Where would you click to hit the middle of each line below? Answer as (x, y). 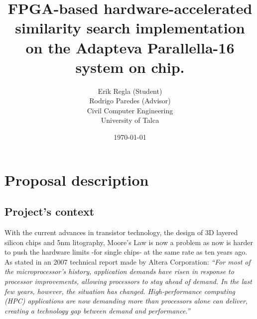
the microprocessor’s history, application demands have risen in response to (119, 271)
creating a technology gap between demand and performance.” (97, 310)
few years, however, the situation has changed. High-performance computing (120, 291)
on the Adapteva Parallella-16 (130, 47)
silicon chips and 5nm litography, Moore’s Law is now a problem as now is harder (129, 242)
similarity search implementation (130, 28)
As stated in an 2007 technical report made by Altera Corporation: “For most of (128, 261)
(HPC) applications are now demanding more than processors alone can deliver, (126, 301)
